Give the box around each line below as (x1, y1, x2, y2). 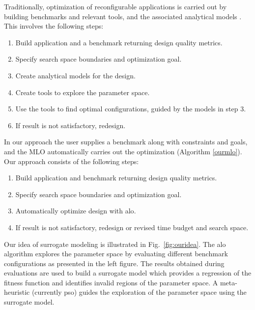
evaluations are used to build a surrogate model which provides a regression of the (4, 268, 252, 278)
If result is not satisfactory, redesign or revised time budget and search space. (15, 222, 249, 232)
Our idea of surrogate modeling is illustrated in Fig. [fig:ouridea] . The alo (4, 239, 226, 249)
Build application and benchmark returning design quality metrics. (15, 172, 217, 183)
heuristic (4, 287, 30, 297)
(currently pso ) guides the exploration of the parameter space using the (31, 287, 247, 297)
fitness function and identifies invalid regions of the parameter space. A (4, 277, 218, 287)
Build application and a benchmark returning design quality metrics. (15, 37, 223, 47)
